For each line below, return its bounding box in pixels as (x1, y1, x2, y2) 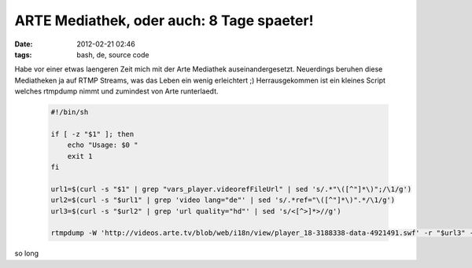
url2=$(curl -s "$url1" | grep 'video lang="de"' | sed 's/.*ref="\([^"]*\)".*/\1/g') (50, 196, 396, 204)
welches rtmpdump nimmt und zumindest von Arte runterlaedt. (14, 86, 219, 96)
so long (14, 248, 39, 259)
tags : (14, 50, 32, 59)
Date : (14, 39, 33, 49)
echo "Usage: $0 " (67, 141, 138, 149)
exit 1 (67, 152, 93, 160)
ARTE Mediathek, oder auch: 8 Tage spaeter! (14, 12, 314, 29)
